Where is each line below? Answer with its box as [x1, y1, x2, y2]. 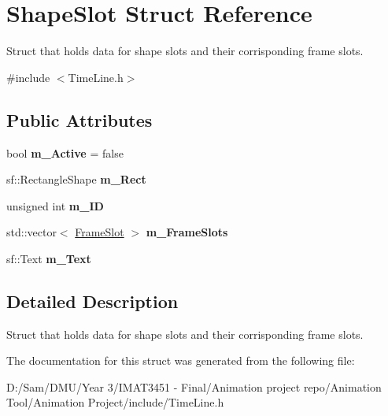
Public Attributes [6, 107, 153, 132]
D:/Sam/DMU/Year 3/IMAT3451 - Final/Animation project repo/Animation [6, 378, 382, 395]
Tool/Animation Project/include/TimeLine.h [6, 394, 224, 410]
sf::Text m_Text [6, 250, 91, 266]
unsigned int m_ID [6, 197, 104, 214]
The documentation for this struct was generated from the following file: [6, 352, 355, 369]
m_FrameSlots [146, 224, 228, 240]
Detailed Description [6, 288, 179, 313]
